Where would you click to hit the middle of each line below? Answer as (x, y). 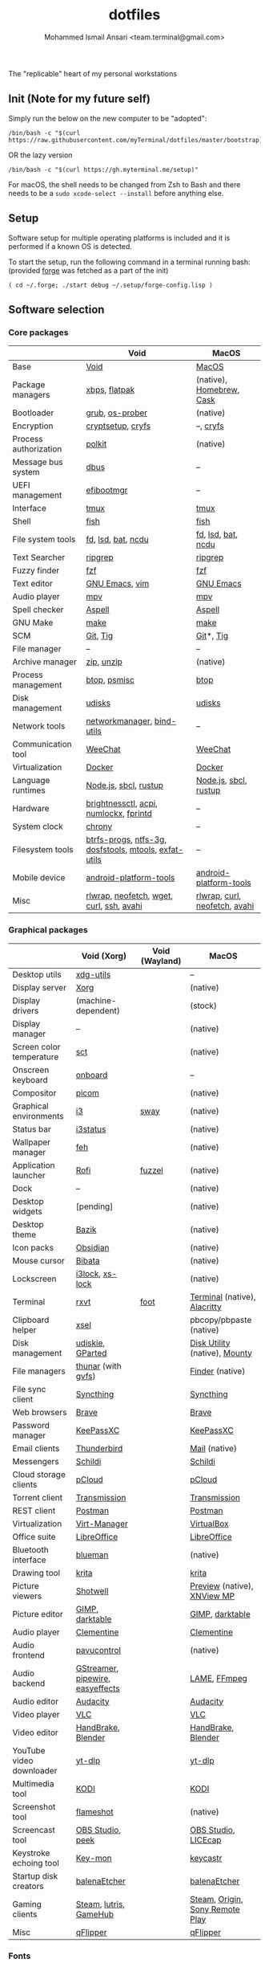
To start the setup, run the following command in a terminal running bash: (129, 262)
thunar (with (98, 1365)
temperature (36, 1056)
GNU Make (33, 622)
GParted (91, 1353)
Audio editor (35, 1701)
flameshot (94, 1811)
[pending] (94, 1206)
